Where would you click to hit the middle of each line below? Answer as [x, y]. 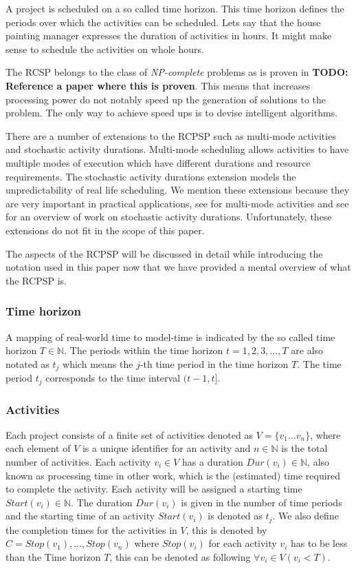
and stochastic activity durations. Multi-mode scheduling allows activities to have [177, 149]
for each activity [243, 543]
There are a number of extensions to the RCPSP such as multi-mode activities [171, 135]
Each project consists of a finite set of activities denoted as [129, 434]
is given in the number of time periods [262, 502]
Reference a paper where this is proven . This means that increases [158, 85]
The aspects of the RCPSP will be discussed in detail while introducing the [164, 253]
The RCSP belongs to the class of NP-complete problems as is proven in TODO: [177, 72]
